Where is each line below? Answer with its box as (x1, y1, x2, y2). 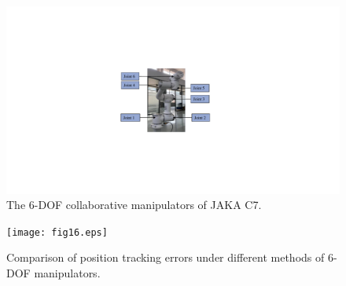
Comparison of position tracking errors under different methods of (6, 249, 325, 266)
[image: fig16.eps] (6, 226, 108, 238)
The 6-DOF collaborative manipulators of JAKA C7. (6, 196, 262, 213)
